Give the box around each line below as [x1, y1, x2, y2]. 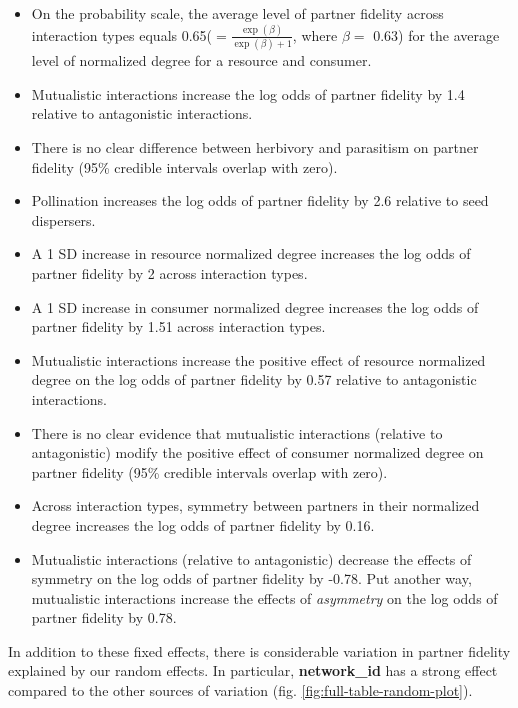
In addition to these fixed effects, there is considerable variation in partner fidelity [8, 640, 511, 661]
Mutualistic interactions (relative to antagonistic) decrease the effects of [31, 548, 472, 569]
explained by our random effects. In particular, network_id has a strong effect [8, 660, 498, 681]
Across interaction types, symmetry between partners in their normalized [31, 495, 480, 516]
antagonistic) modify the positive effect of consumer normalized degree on [31, 442, 484, 463]
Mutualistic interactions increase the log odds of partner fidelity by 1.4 [31, 83, 465, 104]
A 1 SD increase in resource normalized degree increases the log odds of [31, 243, 471, 264]
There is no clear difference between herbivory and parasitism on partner [31, 137, 479, 157]
